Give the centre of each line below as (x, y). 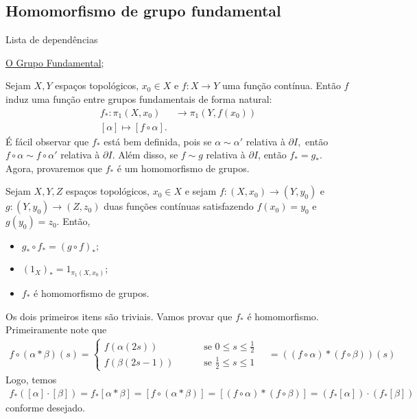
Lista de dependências (52, 39)
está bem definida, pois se (158, 141)
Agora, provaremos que (54, 168)
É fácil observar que (47, 141)
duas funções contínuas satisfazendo (179, 206)
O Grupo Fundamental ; (55, 62)
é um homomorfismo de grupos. (183, 168)
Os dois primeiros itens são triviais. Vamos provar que (119, 316)
